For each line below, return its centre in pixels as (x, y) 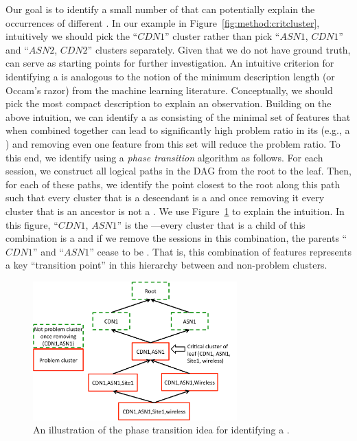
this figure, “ (32, 224)
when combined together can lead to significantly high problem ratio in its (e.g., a (178, 130)
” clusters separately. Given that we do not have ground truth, (219, 49)
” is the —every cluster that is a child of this (211, 224)
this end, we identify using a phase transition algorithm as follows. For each (164, 157)
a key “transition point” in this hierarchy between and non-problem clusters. (166, 265)
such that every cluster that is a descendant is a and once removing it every (165, 197)
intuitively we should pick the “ (72, 36)
